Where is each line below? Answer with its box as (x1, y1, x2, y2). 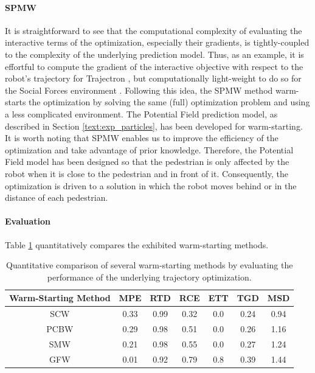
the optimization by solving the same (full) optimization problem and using (29, 96, 310, 108)
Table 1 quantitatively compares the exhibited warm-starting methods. (5, 238, 269, 251)
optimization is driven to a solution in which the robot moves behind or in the (5, 179, 297, 192)
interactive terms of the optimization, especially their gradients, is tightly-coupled (5, 36, 310, 49)
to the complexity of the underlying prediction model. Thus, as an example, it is (5, 47, 304, 60)
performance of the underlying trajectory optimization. (47, 270, 252, 283)
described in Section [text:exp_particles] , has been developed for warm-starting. (5, 119, 303, 132)
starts (5, 96, 26, 108)
